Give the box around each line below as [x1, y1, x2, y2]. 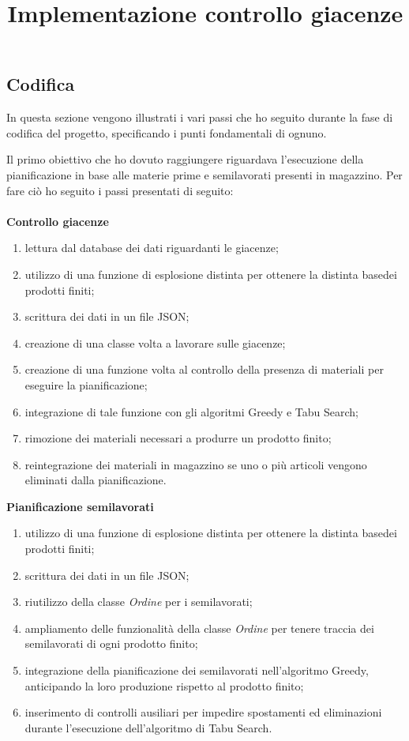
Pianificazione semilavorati [6, 498, 154, 514]
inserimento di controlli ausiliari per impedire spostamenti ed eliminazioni [24, 704, 382, 720]
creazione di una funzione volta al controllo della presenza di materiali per [24, 361, 384, 378]
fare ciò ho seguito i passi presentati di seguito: [6, 182, 234, 198]
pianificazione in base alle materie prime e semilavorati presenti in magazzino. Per [6, 166, 403, 182]
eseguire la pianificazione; [24, 376, 148, 393]
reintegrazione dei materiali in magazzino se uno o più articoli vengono [24, 456, 367, 472]
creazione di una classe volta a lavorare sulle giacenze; [24, 334, 286, 351]
